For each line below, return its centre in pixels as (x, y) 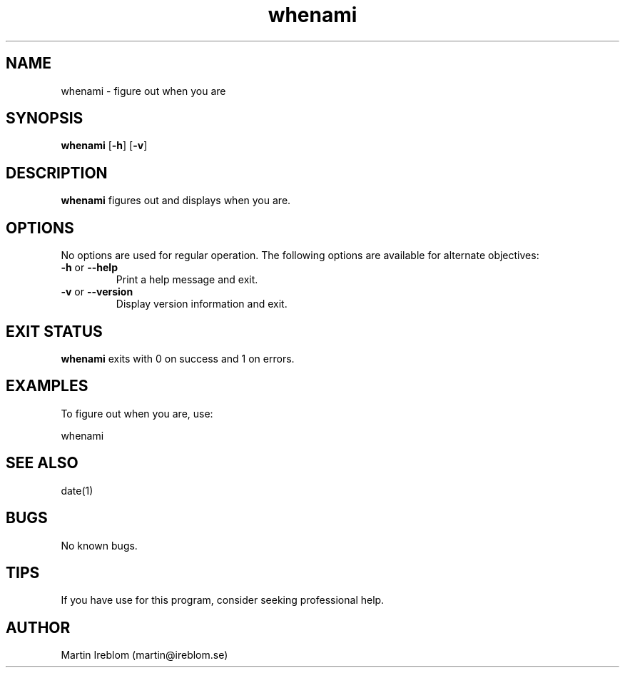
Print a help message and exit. (187, 280)
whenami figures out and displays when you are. (176, 201)
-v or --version (97, 292)
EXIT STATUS (54, 331)
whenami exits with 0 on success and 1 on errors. (178, 358)
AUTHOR (38, 627)
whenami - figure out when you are (143, 91)
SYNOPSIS (45, 118)
